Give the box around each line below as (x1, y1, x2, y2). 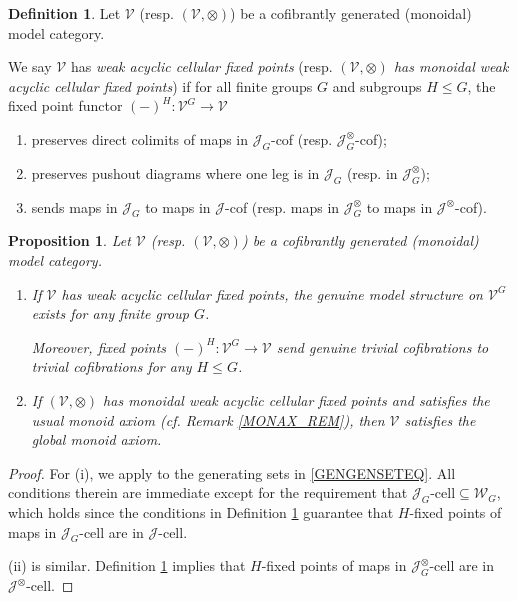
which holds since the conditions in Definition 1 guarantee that (8, 502, 394, 523)
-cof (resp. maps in (225, 196, 340, 217)
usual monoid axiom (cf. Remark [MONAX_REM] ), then (31, 409, 385, 430)
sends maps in (31, 196, 118, 217)
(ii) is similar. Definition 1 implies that (8, 555, 246, 576)
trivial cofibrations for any (31, 356, 192, 377)
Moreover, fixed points (31, 336, 167, 357)
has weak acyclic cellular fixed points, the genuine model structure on (61, 283, 483, 304)
